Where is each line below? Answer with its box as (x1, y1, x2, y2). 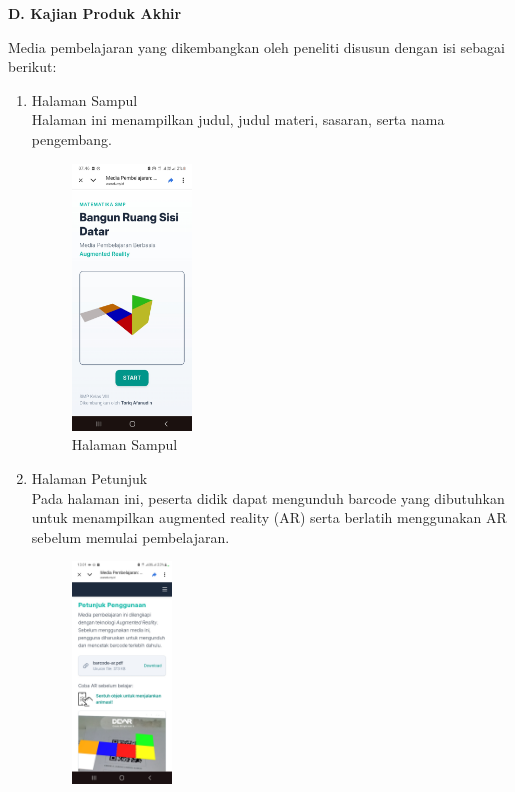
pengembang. (31, 128, 112, 149)
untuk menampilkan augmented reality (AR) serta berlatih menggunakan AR (31, 507, 507, 528)
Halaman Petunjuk (31, 467, 148, 488)
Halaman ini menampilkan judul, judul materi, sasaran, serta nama (31, 109, 445, 130)
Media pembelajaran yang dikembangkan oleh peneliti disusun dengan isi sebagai (8, 36, 506, 57)
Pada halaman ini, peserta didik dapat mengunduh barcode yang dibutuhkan (31, 487, 505, 508)
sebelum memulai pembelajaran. (31, 526, 230, 547)
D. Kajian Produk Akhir (8, 3, 182, 23)
